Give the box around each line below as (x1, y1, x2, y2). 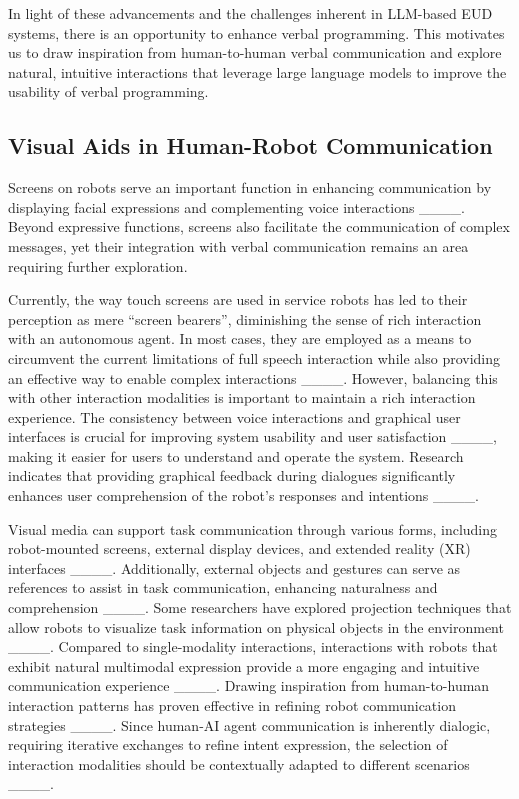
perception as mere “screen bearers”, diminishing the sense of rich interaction (8, 308, 482, 329)
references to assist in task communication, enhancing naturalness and (8, 577, 438, 598)
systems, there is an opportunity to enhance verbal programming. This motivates (8, 22, 505, 43)
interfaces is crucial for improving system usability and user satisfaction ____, (8, 426, 497, 447)
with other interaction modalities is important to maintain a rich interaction (8, 387, 476, 408)
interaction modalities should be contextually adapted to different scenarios (8, 753, 470, 774)
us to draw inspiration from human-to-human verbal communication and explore (8, 42, 502, 63)
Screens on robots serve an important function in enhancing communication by (8, 177, 492, 198)
